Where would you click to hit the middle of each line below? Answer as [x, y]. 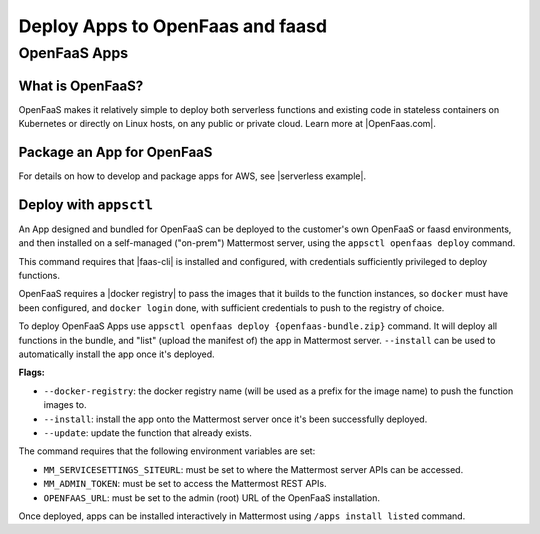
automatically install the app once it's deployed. [116, 354]
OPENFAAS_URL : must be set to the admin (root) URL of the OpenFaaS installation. [211, 497]
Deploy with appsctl [86, 204]
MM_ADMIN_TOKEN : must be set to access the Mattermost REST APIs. [185, 484]
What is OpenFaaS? [81, 85]
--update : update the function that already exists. [147, 433]
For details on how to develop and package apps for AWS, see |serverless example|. [192, 176]
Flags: [31, 372]
